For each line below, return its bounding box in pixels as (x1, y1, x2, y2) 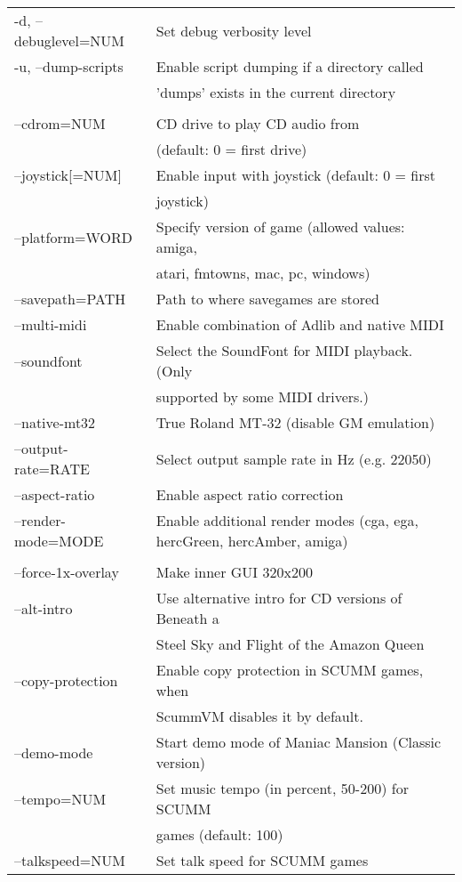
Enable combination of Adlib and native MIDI (155, 314, 444, 335)
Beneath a (155, 608, 219, 628)
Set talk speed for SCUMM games (155, 850, 369, 870)
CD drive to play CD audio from (155, 113, 360, 134)
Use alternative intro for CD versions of (155, 587, 402, 608)
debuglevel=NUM (14, 30, 125, 51)
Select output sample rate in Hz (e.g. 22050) (155, 448, 432, 469)
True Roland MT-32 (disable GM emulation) (155, 412, 435, 433)
